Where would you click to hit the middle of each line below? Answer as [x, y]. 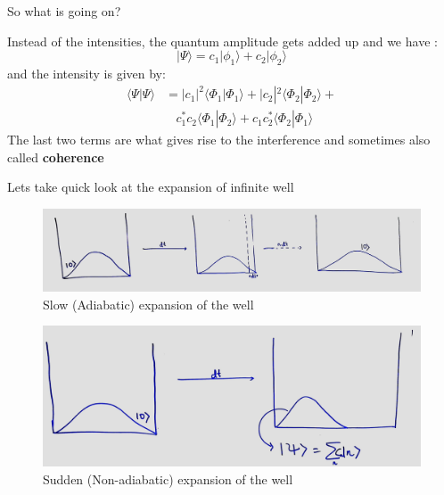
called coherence [56, 157]
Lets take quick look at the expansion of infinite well [151, 187]
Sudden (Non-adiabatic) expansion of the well [168, 479]
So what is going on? [64, 11]
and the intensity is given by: [86, 73]
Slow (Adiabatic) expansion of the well [148, 304]
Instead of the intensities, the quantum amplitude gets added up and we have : [222, 41]
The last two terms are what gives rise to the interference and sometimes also [219, 140]
